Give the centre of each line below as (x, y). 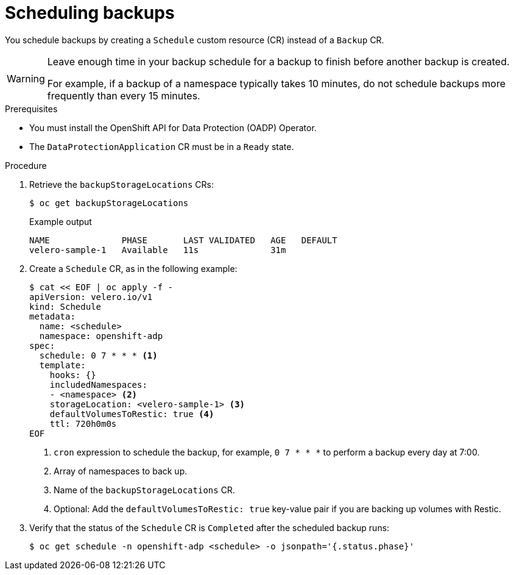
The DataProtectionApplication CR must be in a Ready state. (162, 146)
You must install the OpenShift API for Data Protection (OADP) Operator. (173, 127)
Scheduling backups (90, 13)
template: (62, 365)
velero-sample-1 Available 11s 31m (158, 250)
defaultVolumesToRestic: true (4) (132, 414)
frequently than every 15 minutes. (124, 95)
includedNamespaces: (98, 384)
